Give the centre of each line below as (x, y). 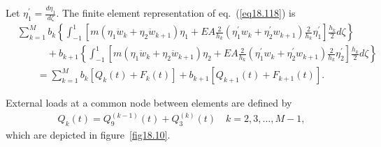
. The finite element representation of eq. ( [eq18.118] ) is (176, 13)
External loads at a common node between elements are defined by (149, 103)
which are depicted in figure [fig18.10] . (88, 135)
